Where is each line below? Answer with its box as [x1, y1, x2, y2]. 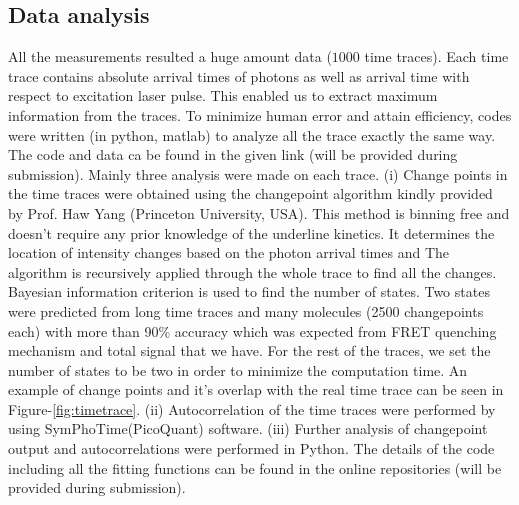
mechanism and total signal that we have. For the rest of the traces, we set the [8, 340, 491, 361]
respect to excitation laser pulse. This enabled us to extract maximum [8, 85, 438, 106]
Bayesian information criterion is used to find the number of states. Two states [8, 281, 490, 302]
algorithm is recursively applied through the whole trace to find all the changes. [8, 261, 497, 282]
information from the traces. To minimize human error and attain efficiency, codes [8, 104, 512, 125]
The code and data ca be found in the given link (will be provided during [8, 144, 458, 165]
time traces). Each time [364, 46, 509, 67]
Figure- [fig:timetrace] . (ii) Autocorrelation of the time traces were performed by [8, 398, 496, 419]
